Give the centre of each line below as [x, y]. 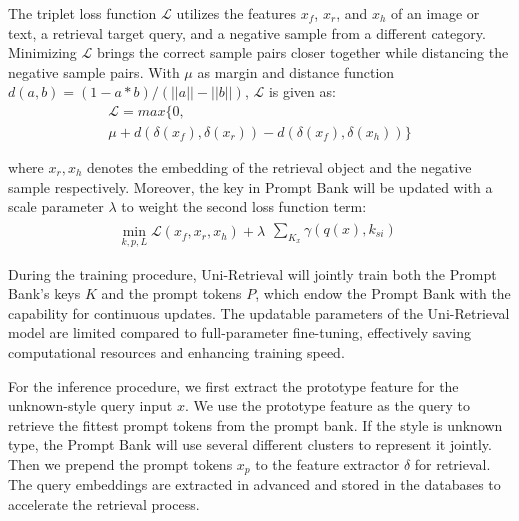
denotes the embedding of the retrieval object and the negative [279, 167]
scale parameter [56, 206]
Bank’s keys [44, 293]
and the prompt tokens [171, 293]
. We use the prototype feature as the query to [327, 405]
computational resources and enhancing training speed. [176, 352]
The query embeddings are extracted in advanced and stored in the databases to [254, 484]
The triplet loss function [82, 13]
